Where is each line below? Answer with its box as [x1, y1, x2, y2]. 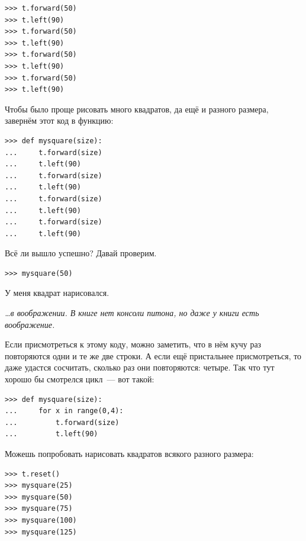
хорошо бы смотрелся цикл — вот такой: [5, 373, 154, 385]
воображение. [5, 318, 55, 330]
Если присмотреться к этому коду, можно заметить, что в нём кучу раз [5, 338, 262, 350]
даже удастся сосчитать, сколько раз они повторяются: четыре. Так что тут [5, 361, 275, 373]
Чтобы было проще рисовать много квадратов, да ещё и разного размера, [5, 102, 269, 115]
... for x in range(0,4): [5, 407, 124, 416]
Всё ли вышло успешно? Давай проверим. [5, 247, 157, 259]
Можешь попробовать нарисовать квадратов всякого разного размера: [5, 447, 254, 459]
